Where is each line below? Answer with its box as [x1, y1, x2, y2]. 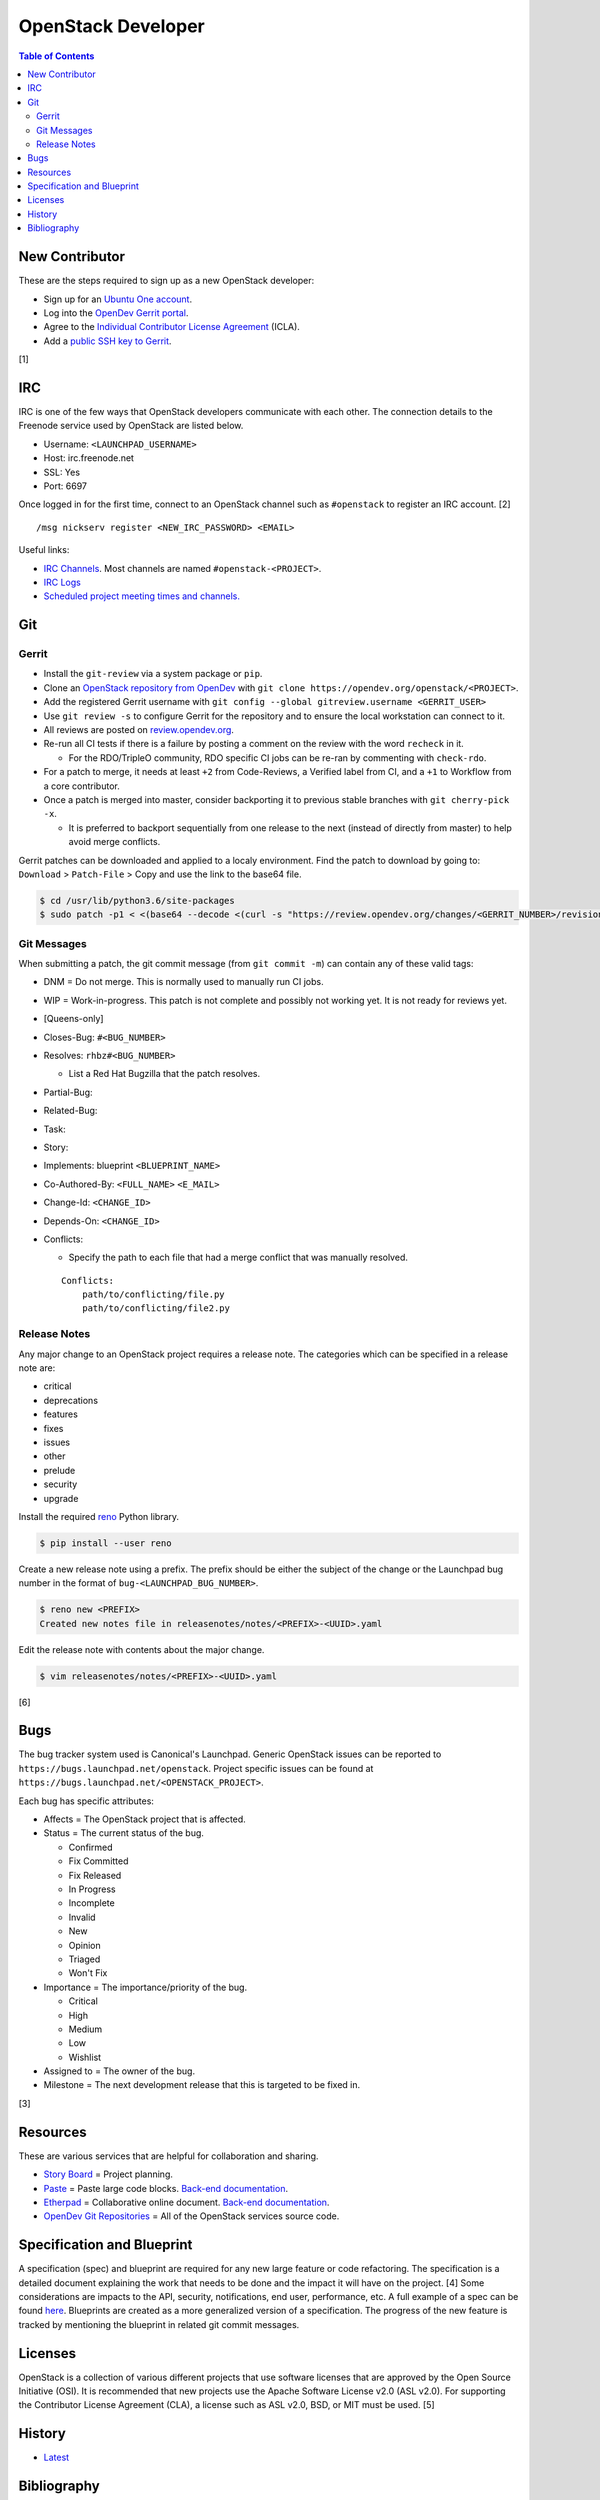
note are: [18, 1361, 56, 1374]
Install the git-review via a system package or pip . [43, 668, 263, 680]
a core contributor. [43, 780, 120, 792]
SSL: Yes [43, 466, 80, 478]
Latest [43, 2451, 70, 2464]
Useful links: [18, 544, 70, 556]
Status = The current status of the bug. [43, 1827, 205, 1839]
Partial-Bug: [43, 1086, 94, 1098]
